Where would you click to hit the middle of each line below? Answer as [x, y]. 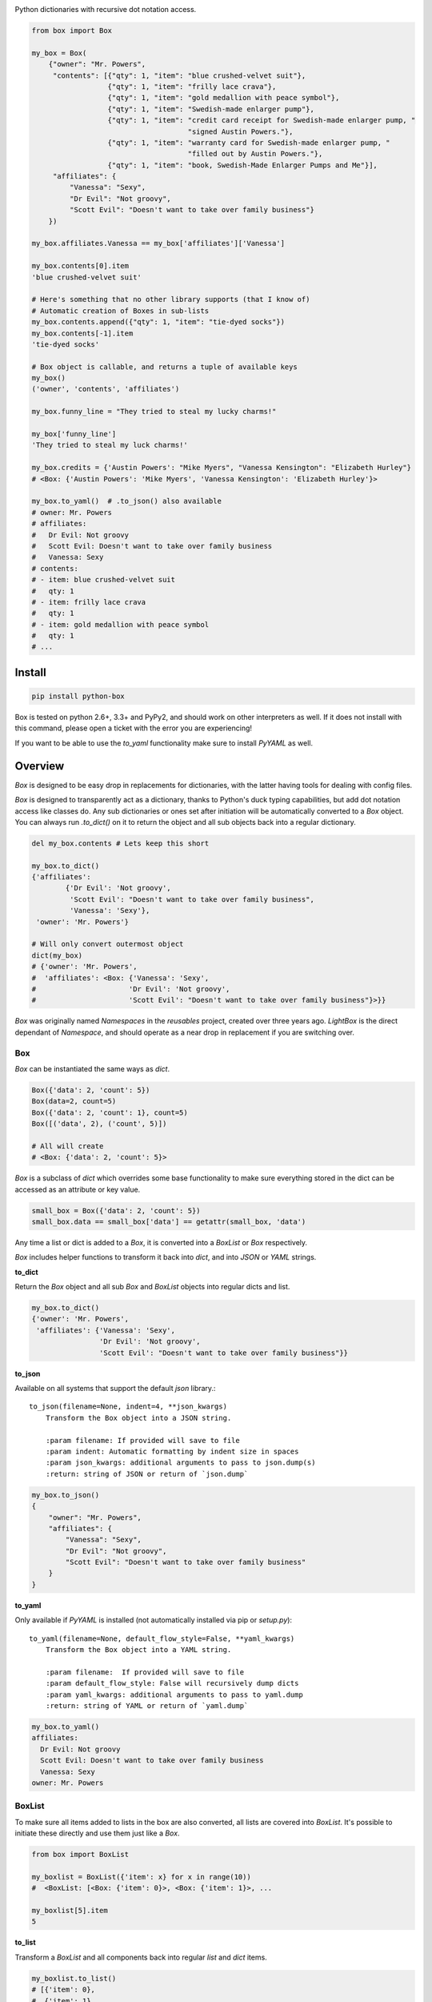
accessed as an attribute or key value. [78, 1189]
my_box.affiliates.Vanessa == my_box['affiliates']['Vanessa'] [158, 243]
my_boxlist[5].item [70, 1910]
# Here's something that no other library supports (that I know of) [171, 299]
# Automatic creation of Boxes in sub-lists [120, 311]
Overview [40, 766]
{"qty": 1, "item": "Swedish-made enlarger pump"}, [211, 109]
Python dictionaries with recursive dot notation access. [106, 9]
